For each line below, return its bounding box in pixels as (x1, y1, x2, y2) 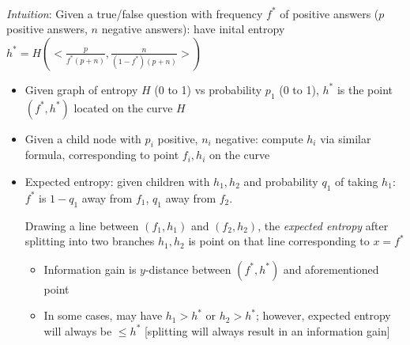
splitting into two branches (24, 233, 155, 249)
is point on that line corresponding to (188, 233, 370, 249)
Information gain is (43, 260, 137, 277)
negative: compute (215, 130, 303, 146)
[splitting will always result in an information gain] (144, 322, 390, 339)
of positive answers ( (280, 5, 379, 21)
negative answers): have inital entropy (101, 21, 285, 37)
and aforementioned (283, 260, 379, 277)
